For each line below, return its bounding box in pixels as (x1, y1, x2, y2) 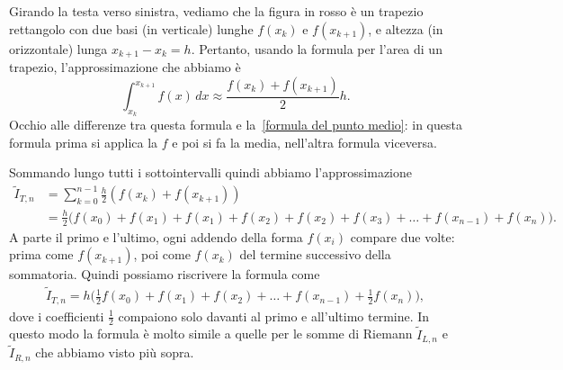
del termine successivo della (239, 245, 391, 264)
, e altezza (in (368, 19, 443, 38)
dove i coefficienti (9, 306, 104, 325)
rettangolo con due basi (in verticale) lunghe (9, 19, 254, 38)
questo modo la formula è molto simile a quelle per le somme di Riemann (9, 324, 413, 343)
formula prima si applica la (9, 132, 158, 151)
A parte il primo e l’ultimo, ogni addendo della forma (9, 227, 303, 246)
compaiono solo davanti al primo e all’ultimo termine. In (118, 306, 430, 325)
